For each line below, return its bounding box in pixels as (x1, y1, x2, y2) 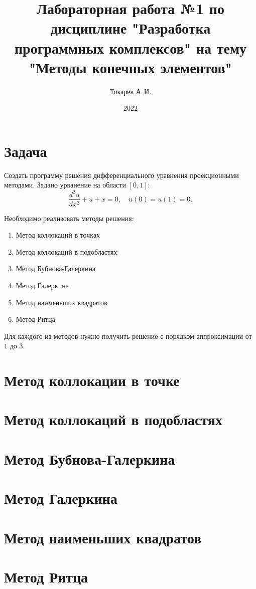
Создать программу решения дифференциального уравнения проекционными (4, 169, 239, 180)
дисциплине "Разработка (50, 18, 211, 38)
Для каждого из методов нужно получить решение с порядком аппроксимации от (4, 330, 252, 341)
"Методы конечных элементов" (29, 57, 232, 77)
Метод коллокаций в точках (16, 230, 100, 240)
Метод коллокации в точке (4, 370, 180, 390)
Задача (4, 140, 47, 161)
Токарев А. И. (109, 86, 152, 96)
